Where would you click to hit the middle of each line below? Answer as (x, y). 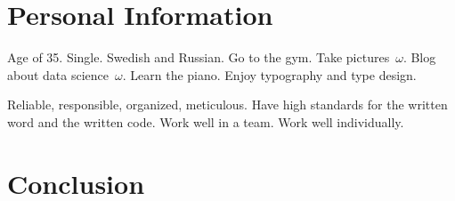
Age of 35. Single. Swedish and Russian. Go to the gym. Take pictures (199, 57)
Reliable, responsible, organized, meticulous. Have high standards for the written (227, 105)
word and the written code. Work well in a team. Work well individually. (206, 121)
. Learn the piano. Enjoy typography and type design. (269, 74)
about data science (58, 74)
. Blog (419, 57)
